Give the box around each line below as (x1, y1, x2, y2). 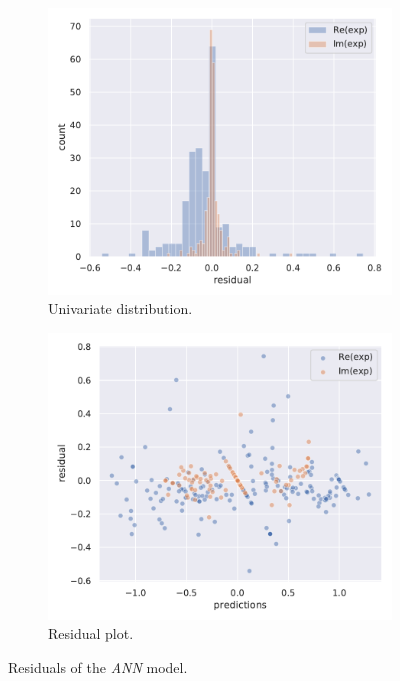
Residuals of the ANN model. (8, 656, 188, 677)
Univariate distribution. (48, 298, 193, 319)
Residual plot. (48, 623, 134, 644)
